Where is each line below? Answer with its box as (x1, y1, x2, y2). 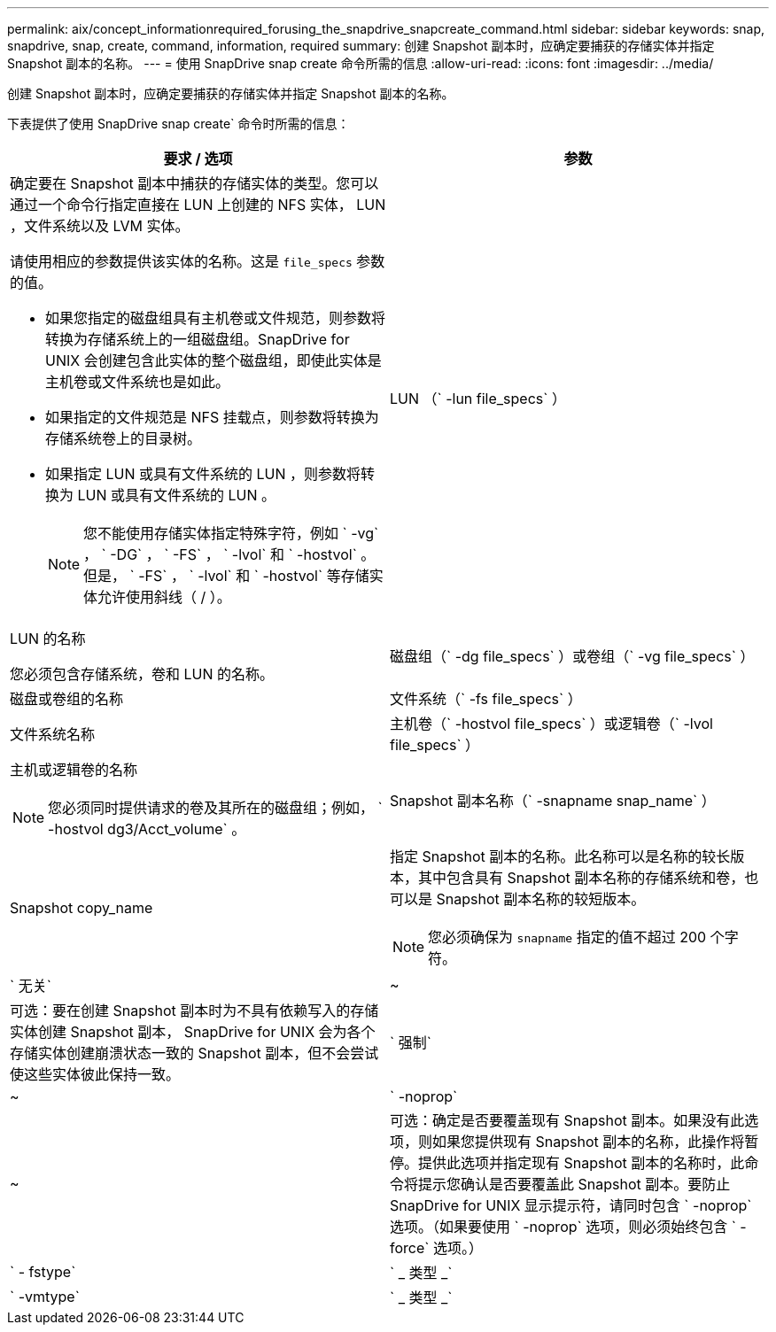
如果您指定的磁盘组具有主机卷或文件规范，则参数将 (45, 309, 386, 327)
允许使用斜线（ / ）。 (97, 588, 231, 606)
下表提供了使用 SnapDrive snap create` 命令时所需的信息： (7, 116, 350, 131)
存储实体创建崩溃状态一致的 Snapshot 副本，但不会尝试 (10, 1044, 379, 1062)
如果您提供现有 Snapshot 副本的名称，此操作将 (432, 1133, 745, 1150)
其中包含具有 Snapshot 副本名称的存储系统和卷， (418, 869, 745, 887)
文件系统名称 (10, 725, 96, 743)
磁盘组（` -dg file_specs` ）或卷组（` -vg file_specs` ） (390, 647, 755, 665)
